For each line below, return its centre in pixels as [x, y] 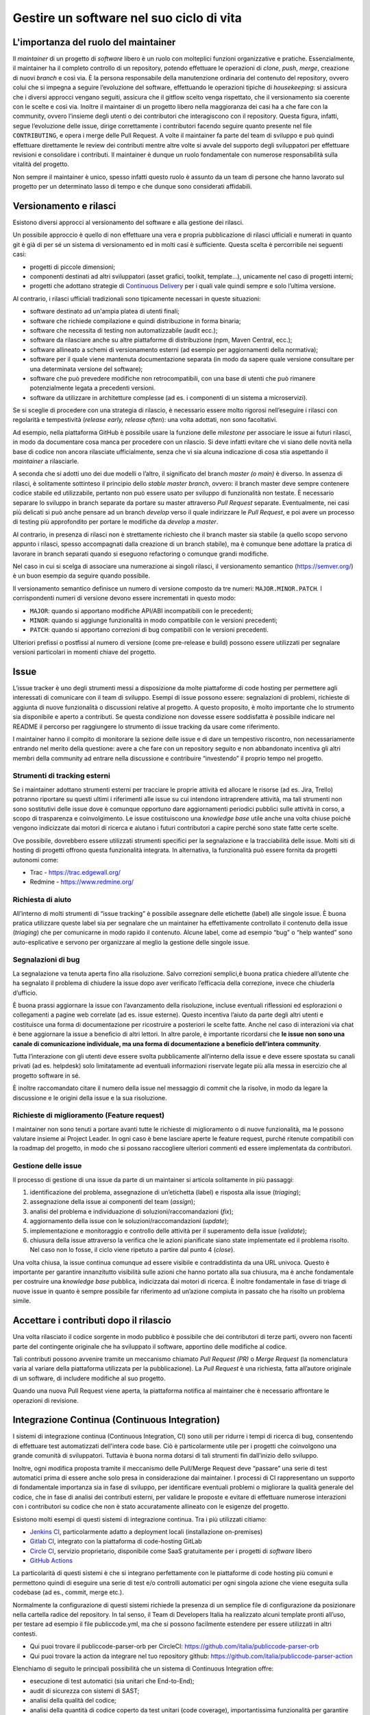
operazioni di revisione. [46, 1400]
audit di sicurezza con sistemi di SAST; [85, 1690]
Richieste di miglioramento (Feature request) [88, 1115]
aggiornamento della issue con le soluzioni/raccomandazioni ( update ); [129, 1221]
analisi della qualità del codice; [73, 1701]
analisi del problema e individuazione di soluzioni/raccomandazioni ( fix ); [132, 1211]
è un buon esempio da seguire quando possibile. [82, 576]
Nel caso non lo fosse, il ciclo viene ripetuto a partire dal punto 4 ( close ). [133, 1250]
